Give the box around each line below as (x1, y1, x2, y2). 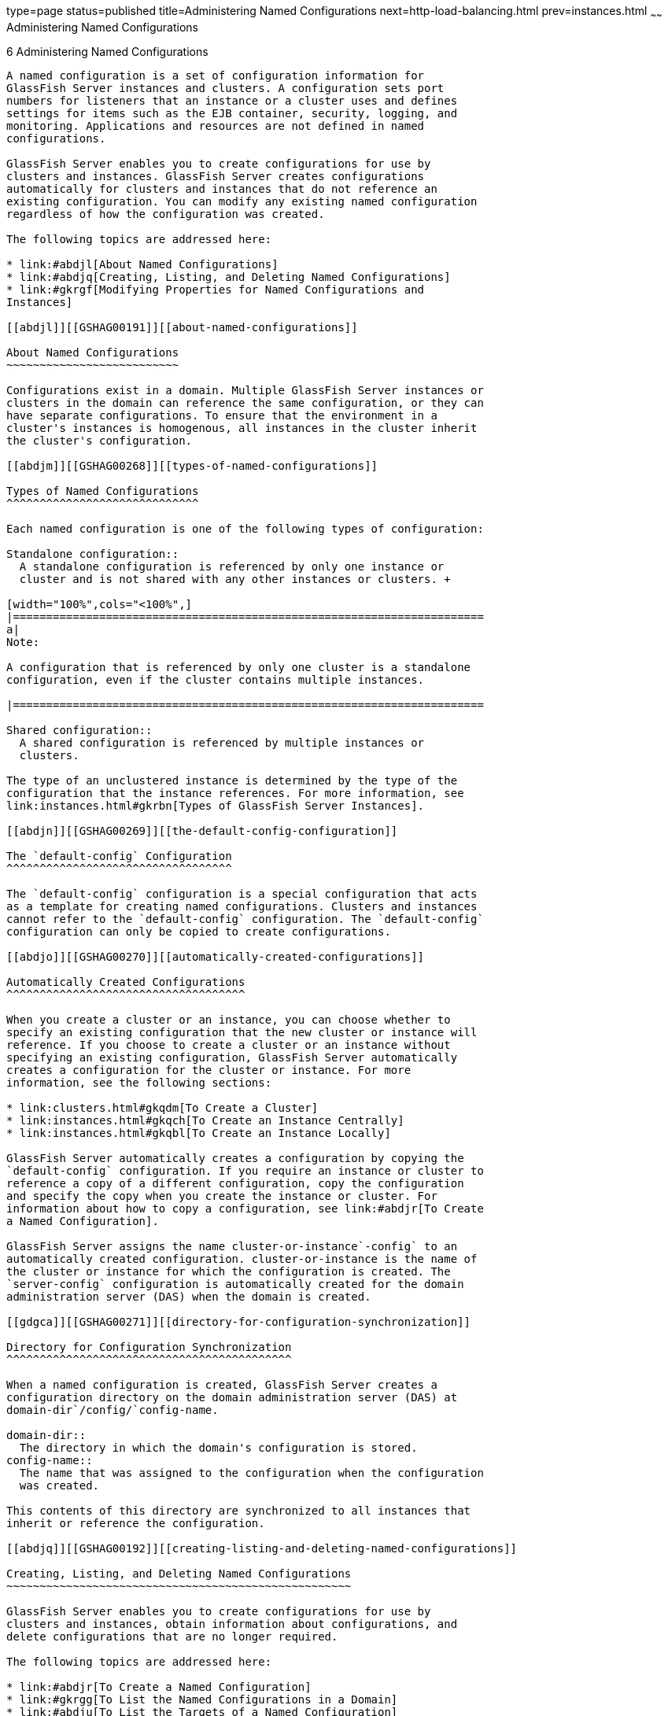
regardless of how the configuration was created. (6, 207, 325, 220)
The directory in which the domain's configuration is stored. (19, 1441, 418, 1454)
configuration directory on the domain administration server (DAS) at (6, 1390, 458, 1404)
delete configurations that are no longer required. (6, 1629, 338, 1643)
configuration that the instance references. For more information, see (6, 786, 464, 799)
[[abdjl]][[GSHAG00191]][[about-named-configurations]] (6, 320, 358, 334)
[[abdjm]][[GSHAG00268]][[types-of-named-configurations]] (6, 459, 378, 472)
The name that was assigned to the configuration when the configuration (19, 1466, 484, 1479)
